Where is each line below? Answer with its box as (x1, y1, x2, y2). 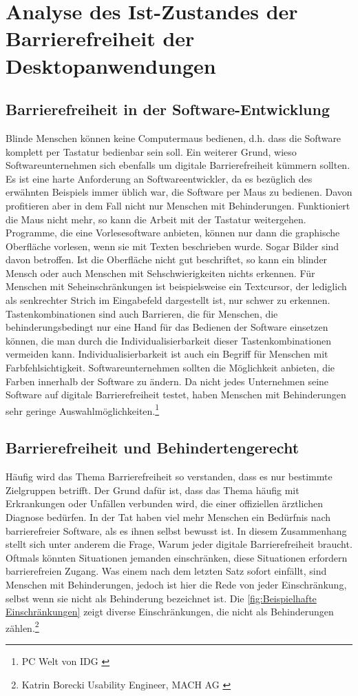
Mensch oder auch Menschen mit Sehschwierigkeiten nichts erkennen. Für (6, 265, 315, 280)
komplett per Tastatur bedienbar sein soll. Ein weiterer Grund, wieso (6, 144, 297, 158)
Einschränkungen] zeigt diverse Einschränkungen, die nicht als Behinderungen (6, 604, 334, 619)
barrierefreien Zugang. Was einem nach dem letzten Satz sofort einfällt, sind (6, 564, 327, 578)
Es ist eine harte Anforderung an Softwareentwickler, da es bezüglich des (6, 171, 313, 185)
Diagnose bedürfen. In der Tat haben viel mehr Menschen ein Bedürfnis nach (6, 510, 331, 524)
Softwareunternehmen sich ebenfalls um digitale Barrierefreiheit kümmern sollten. (6, 158, 350, 172)
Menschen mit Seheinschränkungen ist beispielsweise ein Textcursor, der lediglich (6, 279, 347, 294)
